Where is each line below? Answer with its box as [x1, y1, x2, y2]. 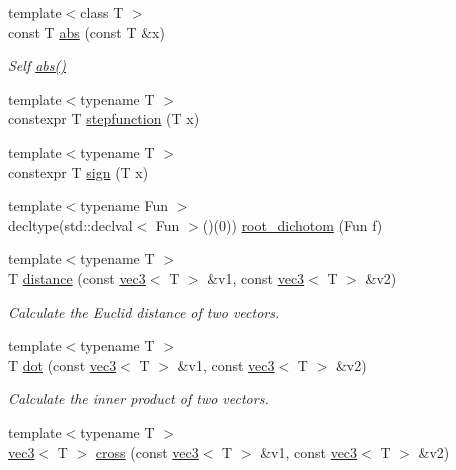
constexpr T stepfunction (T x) [8, 108, 200, 129]
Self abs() [8, 55, 66, 76]
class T [80, 2, 124, 22]
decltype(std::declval [8, 214, 133, 235]
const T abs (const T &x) [8, 21, 165, 42]
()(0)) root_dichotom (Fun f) [202, 214, 383, 235]
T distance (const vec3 [8, 267, 146, 288]
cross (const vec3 [95, 441, 199, 462]
